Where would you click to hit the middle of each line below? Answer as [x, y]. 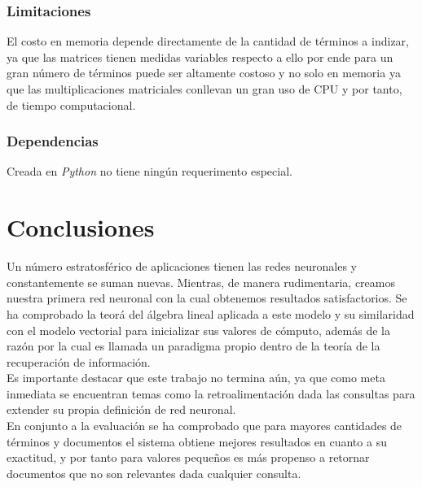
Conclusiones [81, 227]
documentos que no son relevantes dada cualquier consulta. [154, 473]
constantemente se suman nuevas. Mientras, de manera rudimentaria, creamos [201, 282]
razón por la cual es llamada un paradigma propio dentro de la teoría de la [193, 346]
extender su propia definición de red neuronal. [121, 409]
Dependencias [53, 141]
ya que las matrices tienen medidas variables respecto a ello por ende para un [200, 57]
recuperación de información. [79, 361]
